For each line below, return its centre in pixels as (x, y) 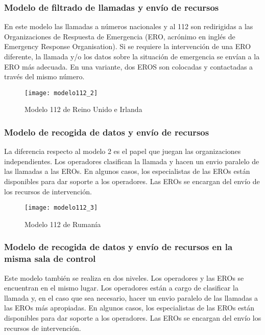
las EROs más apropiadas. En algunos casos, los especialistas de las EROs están (129, 308)
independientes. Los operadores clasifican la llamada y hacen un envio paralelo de (132, 161)
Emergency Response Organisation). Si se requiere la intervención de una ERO (128, 46)
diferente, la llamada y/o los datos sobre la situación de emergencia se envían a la (132, 56)
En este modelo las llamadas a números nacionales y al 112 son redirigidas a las (129, 26)
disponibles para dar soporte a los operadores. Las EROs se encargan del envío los (133, 317)
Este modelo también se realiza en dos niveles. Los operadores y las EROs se (124, 277)
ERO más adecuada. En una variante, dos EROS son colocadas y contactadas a (129, 66)
